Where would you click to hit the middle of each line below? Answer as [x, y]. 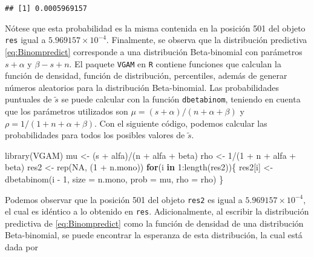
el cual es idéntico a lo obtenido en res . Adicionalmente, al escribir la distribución [157, 211]
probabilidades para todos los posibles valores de [95, 135]
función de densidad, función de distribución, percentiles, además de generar [146, 75]
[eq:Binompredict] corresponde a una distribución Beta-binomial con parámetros [154, 51]
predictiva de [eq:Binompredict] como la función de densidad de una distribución [154, 223]
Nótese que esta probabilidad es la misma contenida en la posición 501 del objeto [155, 28]
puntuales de [28, 99]
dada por [21, 247]
